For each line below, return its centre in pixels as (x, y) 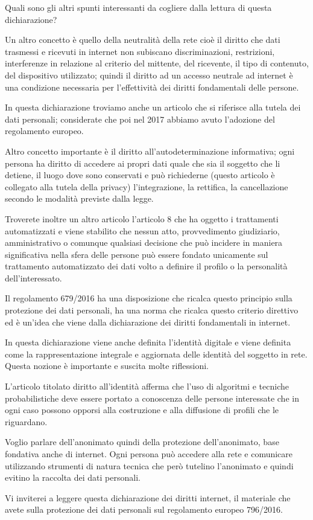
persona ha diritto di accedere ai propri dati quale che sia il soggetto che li (143, 163)
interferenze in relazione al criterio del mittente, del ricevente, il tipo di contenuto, (157, 63)
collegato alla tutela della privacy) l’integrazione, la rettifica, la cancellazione (147, 186)
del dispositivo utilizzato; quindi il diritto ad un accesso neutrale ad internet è (149, 75)
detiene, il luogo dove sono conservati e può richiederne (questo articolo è (140, 175)
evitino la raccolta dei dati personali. (73, 477)
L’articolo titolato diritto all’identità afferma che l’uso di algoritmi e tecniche (147, 386)
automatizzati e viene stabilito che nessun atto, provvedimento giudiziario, (142, 230)
